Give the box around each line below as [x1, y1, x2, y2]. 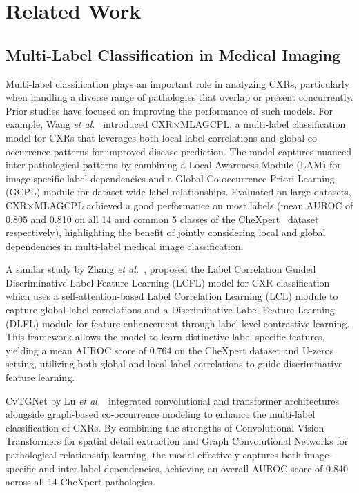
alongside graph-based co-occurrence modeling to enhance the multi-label [6, 407, 316, 421]
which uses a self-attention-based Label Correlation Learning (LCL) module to [6, 289, 338, 303]
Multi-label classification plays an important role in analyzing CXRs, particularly [6, 76, 350, 90]
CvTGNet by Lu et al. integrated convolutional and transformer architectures [6, 393, 339, 407]
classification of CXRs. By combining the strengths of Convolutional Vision [6, 420, 324, 434]
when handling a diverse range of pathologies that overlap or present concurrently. [6, 90, 353, 104]
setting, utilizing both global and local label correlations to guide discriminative [6, 356, 343, 371]
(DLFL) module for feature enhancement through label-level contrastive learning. [6, 316, 350, 330]
